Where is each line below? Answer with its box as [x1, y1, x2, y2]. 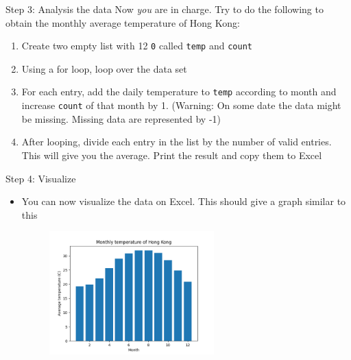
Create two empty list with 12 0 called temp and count [21, 38, 252, 53]
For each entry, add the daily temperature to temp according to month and [21, 84, 337, 99]
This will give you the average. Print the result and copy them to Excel [21, 147, 322, 162]
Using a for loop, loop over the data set [21, 61, 187, 75]
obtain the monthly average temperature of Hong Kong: [5, 15, 240, 29]
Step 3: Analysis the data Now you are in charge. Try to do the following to [5, 2, 324, 16]
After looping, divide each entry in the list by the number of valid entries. [21, 134, 332, 149]
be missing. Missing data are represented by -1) [21, 111, 221, 125]
